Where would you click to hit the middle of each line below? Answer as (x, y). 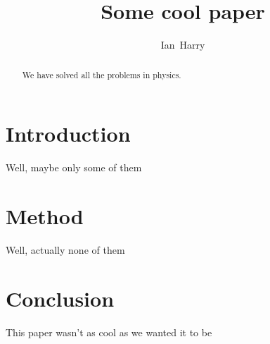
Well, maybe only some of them (74, 167)
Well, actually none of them (65, 249)
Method (45, 215)
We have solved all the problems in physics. (102, 74)
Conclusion (60, 298)
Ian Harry (183, 45)
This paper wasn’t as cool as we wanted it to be (109, 332)
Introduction (68, 134)
